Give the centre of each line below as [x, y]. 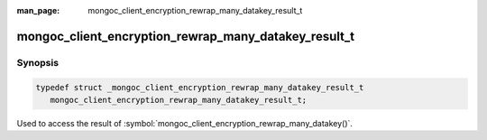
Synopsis [37, 62]
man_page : [38, 10]
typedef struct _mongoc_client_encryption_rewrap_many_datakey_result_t [200, 87]
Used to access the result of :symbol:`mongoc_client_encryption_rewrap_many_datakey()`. [185, 123]
